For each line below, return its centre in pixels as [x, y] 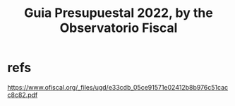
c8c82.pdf [23, 95]
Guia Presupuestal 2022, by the [119, 13]
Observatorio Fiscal [119, 28]
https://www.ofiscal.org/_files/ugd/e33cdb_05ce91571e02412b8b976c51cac [118, 87]
